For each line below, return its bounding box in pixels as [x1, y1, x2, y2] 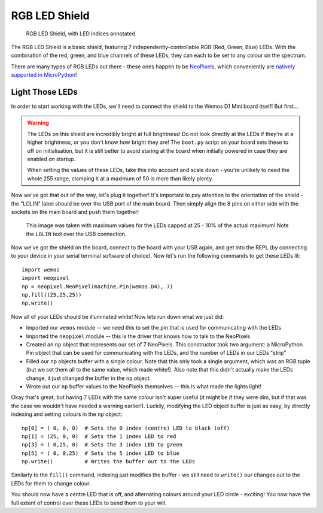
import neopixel [22, 274, 69, 282]
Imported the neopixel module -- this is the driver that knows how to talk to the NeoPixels [26, 333, 251, 340]
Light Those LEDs [11, 87, 78, 97]
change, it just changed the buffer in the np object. [26, 375, 151, 382]
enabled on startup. [27, 155, 76, 162]
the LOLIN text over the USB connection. [26, 230, 127, 237]
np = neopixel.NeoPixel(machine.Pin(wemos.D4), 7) [22, 283, 173, 290]
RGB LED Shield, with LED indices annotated [26, 30, 136, 37]
